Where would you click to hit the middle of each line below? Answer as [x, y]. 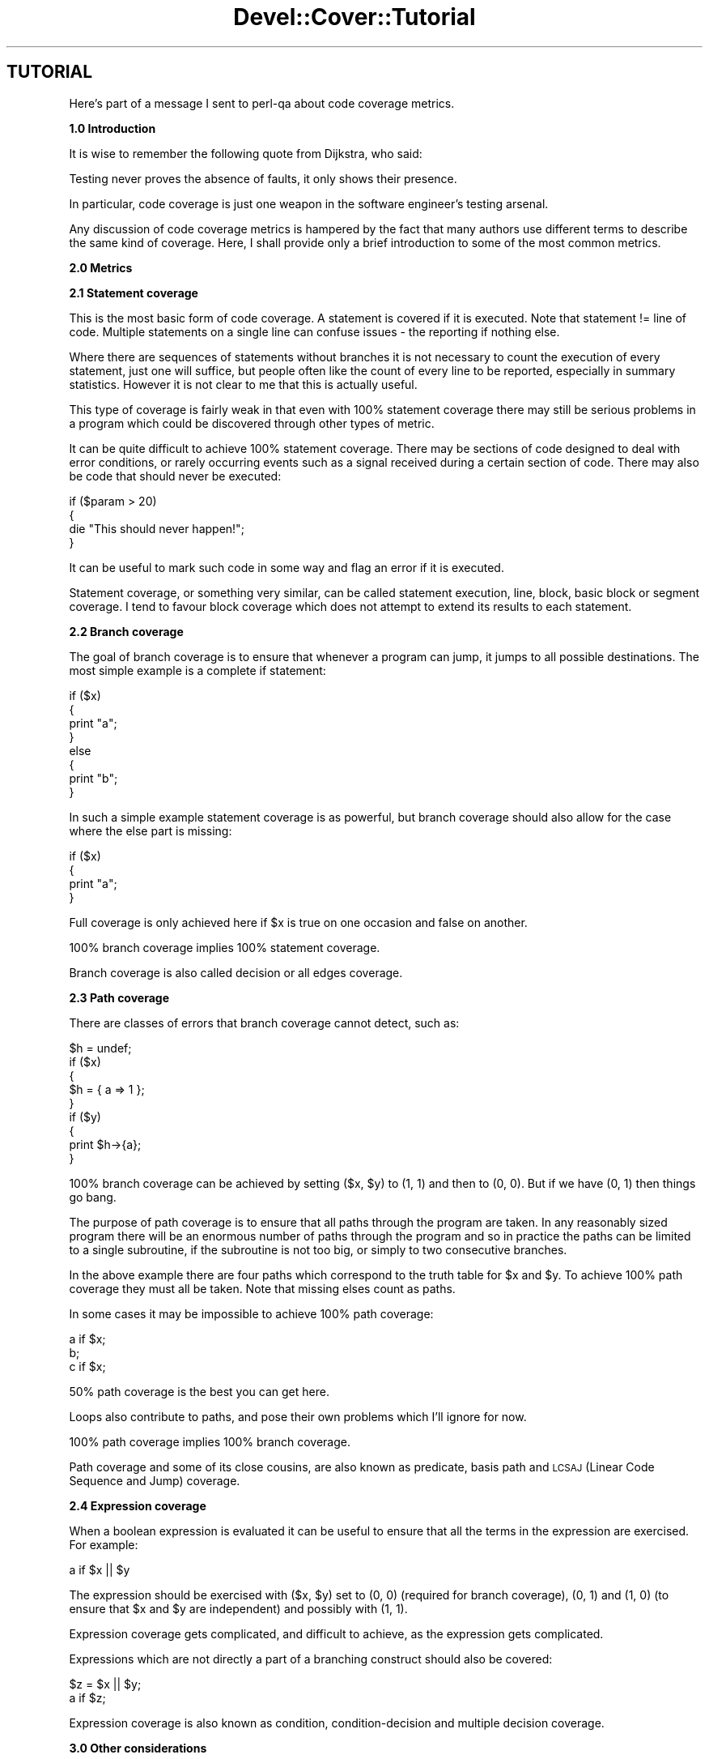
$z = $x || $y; [105, 1684]
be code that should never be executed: [175, 476]
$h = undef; [100, 1048]
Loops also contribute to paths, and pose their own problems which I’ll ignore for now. [298, 1416]
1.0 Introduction [113, 128]
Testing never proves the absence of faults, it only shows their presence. [263, 178]
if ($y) [85, 1116]
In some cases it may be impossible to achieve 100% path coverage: [251, 1313]
